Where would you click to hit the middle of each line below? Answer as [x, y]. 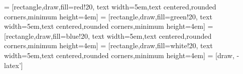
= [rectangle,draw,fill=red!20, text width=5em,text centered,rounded [110, 6]
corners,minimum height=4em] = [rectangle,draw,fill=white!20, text [108, 45]
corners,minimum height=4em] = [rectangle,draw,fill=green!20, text [108, 16]
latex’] [14, 65]
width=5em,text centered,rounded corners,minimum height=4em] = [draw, [119, 55]
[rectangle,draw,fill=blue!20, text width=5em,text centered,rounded [108, 36]
